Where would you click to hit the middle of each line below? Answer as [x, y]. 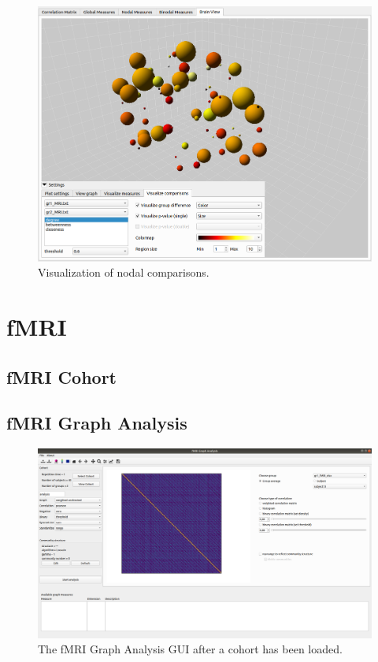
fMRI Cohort [61, 376]
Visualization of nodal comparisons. [124, 272]
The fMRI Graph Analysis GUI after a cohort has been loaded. [190, 649]
